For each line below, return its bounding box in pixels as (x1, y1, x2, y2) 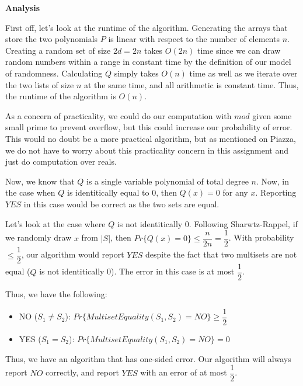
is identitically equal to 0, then (67, 186, 177, 199)
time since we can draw (197, 44, 281, 56)
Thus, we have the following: (5, 288, 107, 300)
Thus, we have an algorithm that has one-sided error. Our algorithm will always (5, 352, 291, 364)
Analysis (5, 2, 40, 13)
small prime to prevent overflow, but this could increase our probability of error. (5, 121, 292, 133)
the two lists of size (5, 78, 74, 91)
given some (252, 109, 292, 121)
